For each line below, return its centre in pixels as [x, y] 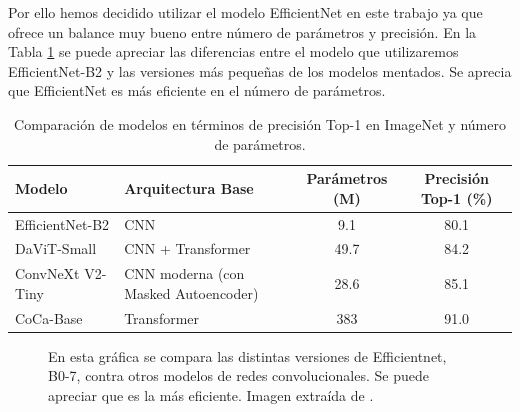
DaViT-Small [56, 248]
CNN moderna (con [184, 273]
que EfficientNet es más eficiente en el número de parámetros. [197, 90]
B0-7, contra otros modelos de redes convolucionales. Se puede [238, 375]
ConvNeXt [47, 273]
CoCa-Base [49, 317]
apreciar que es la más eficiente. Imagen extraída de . [211, 395]
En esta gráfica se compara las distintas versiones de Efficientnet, [247, 355]
